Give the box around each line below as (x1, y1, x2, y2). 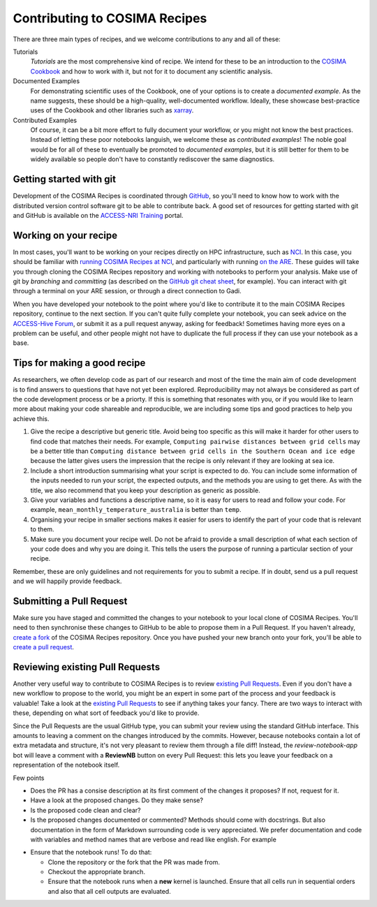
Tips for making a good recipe (13, 357, 146, 369)
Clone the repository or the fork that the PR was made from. (47, 857, 220, 866)
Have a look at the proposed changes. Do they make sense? (30, 796, 204, 804)
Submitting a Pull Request (13, 595, 128, 607)
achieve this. (13, 414, 50, 422)
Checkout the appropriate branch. (47, 868, 146, 876)
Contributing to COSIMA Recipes (13, 10, 207, 26)
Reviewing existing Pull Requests (13, 661, 161, 673)
